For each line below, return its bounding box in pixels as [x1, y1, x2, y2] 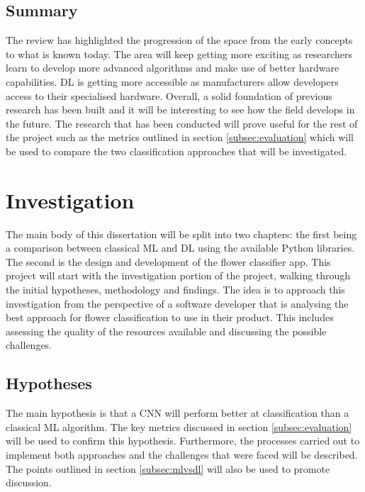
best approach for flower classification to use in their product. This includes [6, 310, 334, 325]
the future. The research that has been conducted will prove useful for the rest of [6, 116, 358, 130]
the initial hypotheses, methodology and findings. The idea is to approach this [6, 282, 345, 297]
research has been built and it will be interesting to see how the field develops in [6, 102, 355, 117]
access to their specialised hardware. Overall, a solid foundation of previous [6, 88, 332, 103]
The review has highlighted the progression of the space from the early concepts [6, 33, 353, 47]
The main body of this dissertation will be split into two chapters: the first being [6, 226, 357, 241]
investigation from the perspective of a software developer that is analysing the [6, 296, 349, 311]
